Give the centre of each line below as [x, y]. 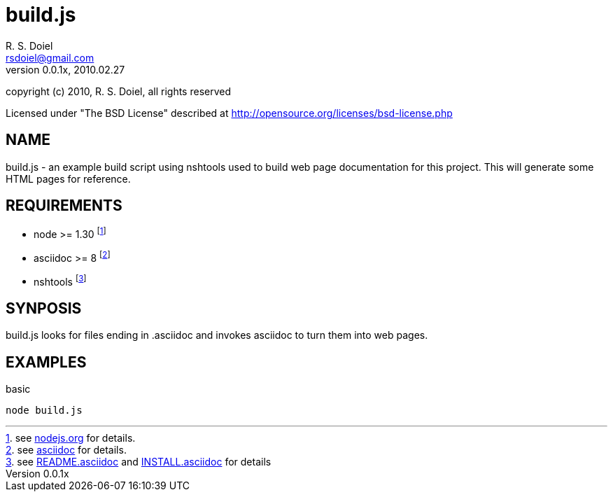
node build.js [44, 411]
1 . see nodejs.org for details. [71, 438]
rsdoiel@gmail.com [50, 57]
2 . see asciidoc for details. [66, 450]
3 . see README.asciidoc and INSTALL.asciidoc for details [139, 462]
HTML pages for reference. [68, 178]
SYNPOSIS [44, 308]
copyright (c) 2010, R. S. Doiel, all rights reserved [119, 91]
